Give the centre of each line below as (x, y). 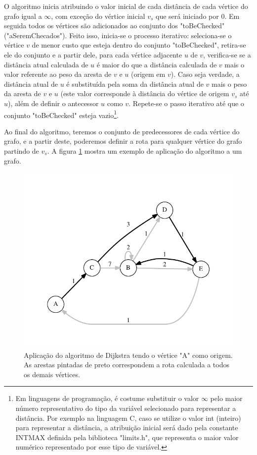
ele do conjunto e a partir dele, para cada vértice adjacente (93, 54)
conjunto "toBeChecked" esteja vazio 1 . (62, 114)
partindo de (21, 150)
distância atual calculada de (46, 64)
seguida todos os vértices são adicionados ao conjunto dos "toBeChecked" (114, 26)
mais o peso (229, 84)
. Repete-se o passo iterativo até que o (186, 103)
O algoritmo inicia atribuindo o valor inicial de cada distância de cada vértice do (126, 6)
